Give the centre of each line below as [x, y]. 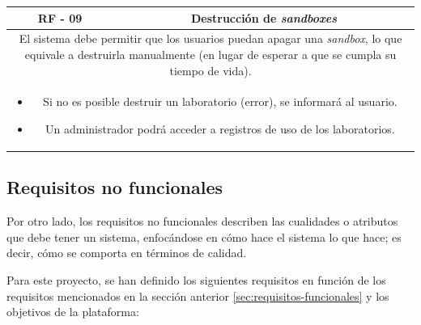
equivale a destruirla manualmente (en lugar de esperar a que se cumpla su [210, 54]
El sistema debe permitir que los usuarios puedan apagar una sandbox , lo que [210, 38]
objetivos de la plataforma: [73, 312]
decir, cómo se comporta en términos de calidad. [127, 253]
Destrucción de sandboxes [264, 17]
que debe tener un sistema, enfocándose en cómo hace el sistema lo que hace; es [204, 236]
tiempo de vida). [210, 70]
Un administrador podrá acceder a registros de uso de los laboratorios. [220, 128]
